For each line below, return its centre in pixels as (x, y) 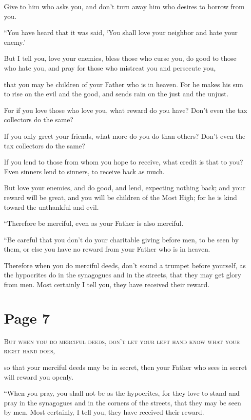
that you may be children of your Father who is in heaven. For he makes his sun (124, 84)
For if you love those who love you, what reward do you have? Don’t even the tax (126, 110)
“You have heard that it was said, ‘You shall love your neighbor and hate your (121, 32)
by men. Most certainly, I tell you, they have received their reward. (104, 412)
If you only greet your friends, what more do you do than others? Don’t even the (125, 136)
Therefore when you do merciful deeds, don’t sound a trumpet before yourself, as (125, 265)
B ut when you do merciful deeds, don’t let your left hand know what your (122, 341)
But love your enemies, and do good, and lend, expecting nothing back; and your (125, 188)
